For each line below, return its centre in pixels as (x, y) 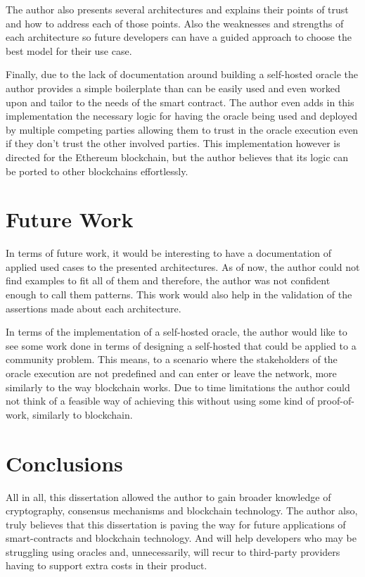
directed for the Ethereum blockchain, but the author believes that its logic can (177, 157)
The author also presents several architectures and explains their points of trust (177, 9)
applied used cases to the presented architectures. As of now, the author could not (183, 266)
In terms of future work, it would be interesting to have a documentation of (169, 253)
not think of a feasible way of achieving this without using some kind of (160, 401)
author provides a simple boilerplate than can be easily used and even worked (173, 88)
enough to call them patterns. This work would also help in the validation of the (179, 294)
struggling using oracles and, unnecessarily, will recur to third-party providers (173, 551)
